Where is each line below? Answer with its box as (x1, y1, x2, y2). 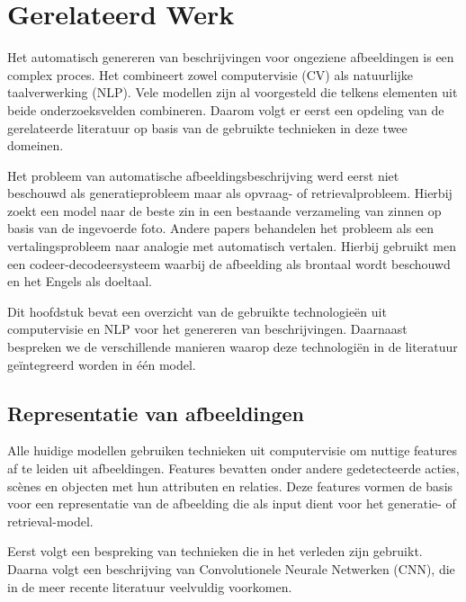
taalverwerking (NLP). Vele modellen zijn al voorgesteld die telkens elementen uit (7, 83, 458, 102)
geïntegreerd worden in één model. (7, 355, 196, 373)
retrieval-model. (7, 511, 94, 530)
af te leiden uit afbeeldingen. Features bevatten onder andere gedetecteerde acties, (7, 459, 460, 478)
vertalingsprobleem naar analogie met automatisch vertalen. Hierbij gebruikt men (7, 237, 456, 256)
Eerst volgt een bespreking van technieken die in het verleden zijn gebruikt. (7, 542, 423, 561)
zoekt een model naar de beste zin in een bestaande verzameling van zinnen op (7, 201, 442, 220)
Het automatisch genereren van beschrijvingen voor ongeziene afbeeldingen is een (7, 48, 454, 67)
